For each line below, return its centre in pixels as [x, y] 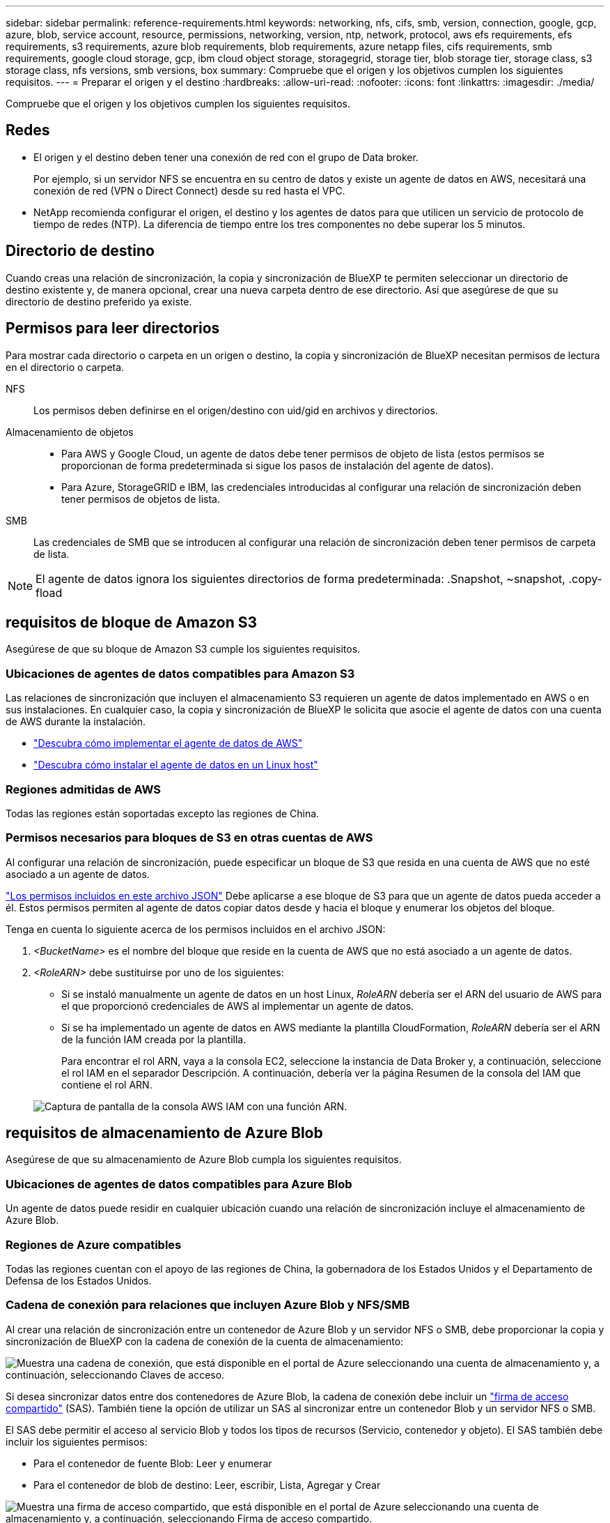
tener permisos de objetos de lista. [141, 499]
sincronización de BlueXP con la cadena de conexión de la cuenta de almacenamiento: [205, 1341]
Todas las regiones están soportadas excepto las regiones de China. [163, 813]
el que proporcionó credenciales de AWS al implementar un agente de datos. [238, 1006]
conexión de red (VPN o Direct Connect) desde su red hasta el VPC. [189, 190]
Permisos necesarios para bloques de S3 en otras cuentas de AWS [189, 838]
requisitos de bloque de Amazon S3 [132, 622]
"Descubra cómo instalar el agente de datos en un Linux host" [176, 765]
